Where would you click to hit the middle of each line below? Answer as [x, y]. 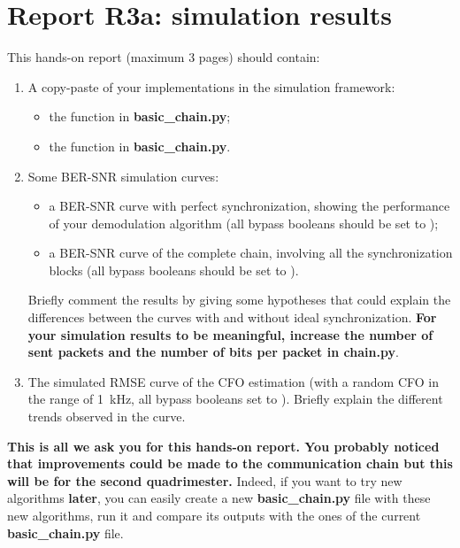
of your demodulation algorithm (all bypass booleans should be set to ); [244, 223]
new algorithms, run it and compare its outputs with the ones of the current [214, 515]
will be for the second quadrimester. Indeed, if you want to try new [205, 480]
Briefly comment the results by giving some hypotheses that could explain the [239, 300]
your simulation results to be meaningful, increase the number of [230, 334]
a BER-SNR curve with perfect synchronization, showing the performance [249, 206]
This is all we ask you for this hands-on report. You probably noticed [223, 446]
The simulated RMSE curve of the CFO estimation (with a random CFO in [233, 381]
